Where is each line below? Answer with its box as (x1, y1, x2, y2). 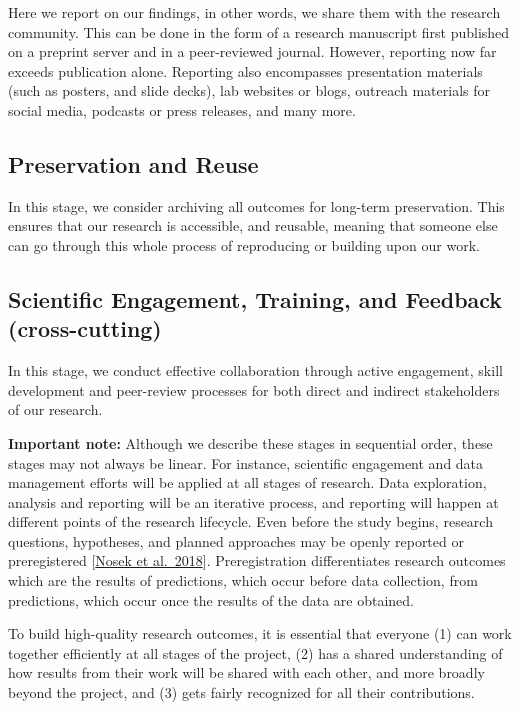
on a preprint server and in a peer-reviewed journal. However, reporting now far (8, 41, 497, 62)
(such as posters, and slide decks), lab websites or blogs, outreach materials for (8, 80, 490, 101)
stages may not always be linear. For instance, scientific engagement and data (8, 452, 484, 473)
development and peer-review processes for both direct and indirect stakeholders (8, 379, 500, 400)
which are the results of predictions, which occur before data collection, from (8, 570, 478, 591)
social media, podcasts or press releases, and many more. (8, 99, 356, 120)
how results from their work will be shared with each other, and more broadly (8, 662, 485, 683)
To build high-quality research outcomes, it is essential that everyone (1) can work (8, 623, 512, 644)
